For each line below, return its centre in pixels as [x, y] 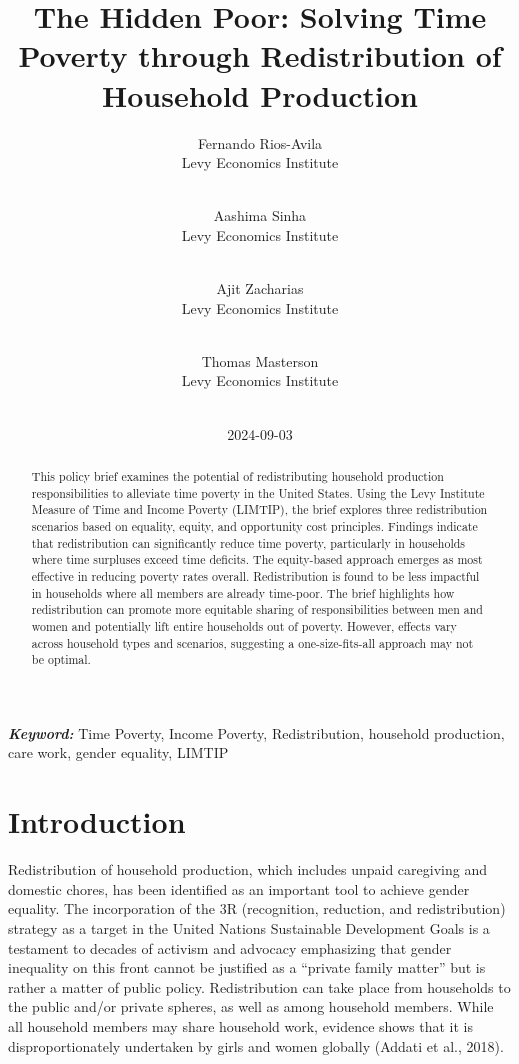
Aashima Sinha [260, 215]
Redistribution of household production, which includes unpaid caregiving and [247, 869]
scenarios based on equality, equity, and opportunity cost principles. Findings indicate [254, 525]
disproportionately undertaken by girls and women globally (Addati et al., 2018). [256, 1045]
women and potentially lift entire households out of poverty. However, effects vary [244, 625]
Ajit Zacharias [260, 288]
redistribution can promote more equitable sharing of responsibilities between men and [257, 609]
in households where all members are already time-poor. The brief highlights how [243, 592]
